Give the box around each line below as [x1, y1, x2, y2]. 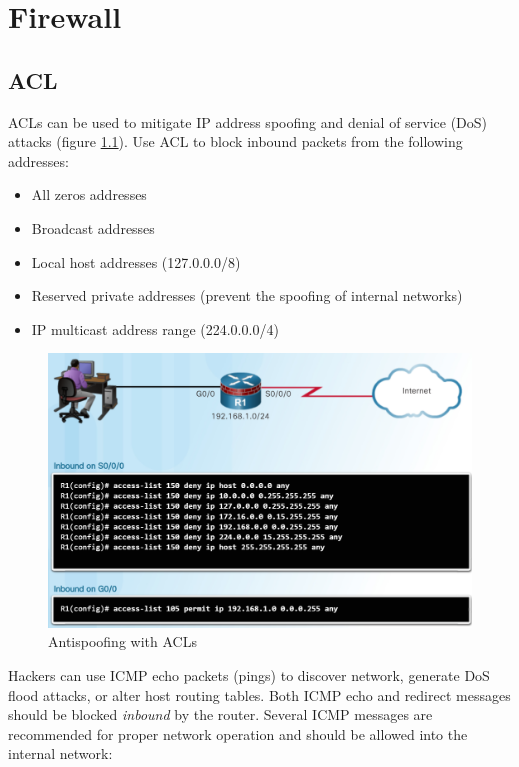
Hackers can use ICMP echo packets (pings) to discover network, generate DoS [8, 665, 490, 686]
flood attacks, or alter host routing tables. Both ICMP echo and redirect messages [8, 684, 511, 705]
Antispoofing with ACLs [48, 631, 197, 652]
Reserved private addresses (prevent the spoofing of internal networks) [31, 285, 463, 306]
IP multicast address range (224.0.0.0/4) [31, 318, 279, 339]
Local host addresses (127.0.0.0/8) [31, 251, 241, 272]
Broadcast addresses [31, 217, 155, 238]
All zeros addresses [31, 184, 147, 205]
